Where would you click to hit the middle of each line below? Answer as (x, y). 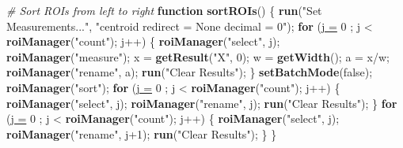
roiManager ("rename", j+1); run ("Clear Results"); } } (142, 133)
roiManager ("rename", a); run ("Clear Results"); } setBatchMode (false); (190, 72)
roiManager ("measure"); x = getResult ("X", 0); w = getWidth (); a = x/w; (198, 56)
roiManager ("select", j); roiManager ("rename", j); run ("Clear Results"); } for (202, 103)
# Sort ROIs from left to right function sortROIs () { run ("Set (164, 10)
